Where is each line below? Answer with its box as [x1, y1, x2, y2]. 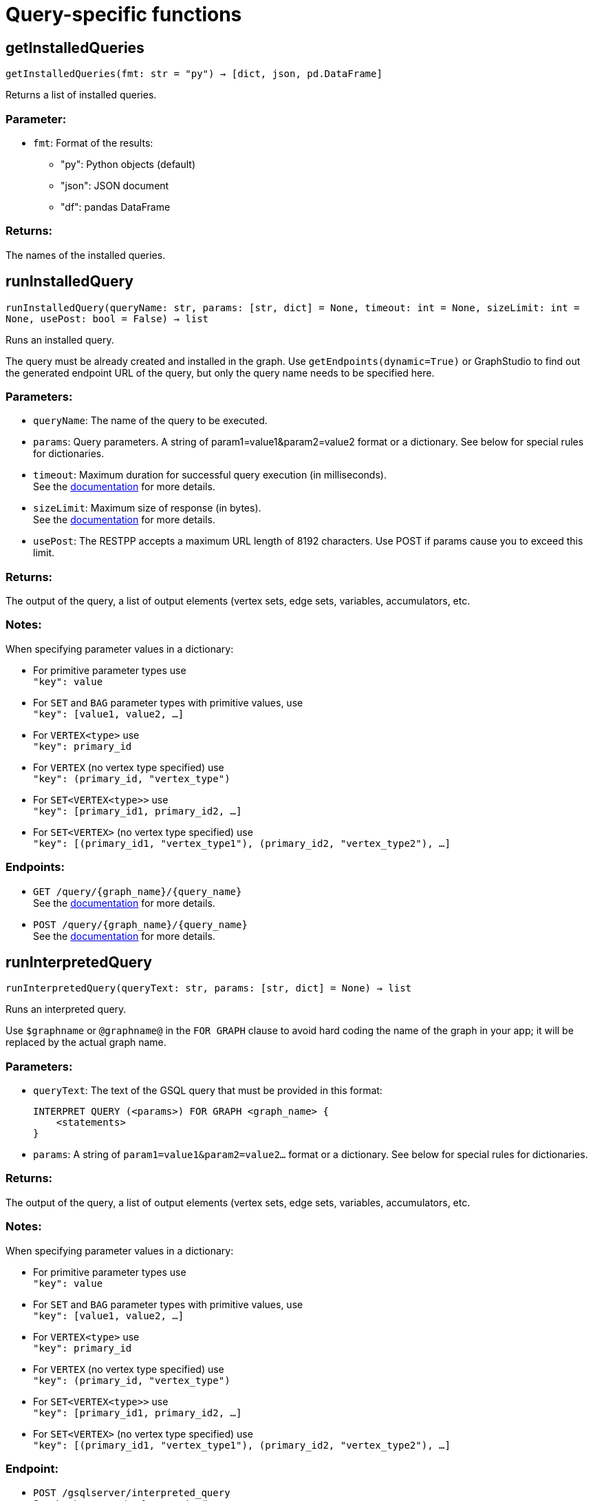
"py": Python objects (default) [61, 158, 196, 170]
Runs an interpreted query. [6, 1003, 127, 1016]
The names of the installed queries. [6, 249, 166, 261]
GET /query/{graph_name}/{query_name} [33, 885, 242, 897]
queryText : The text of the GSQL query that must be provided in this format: [33, 1084, 382, 1097]
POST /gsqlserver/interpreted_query [33, 1487, 230, 1499]
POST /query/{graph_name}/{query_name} [33, 919, 248, 930]
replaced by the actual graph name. [6, 1036, 166, 1049]
